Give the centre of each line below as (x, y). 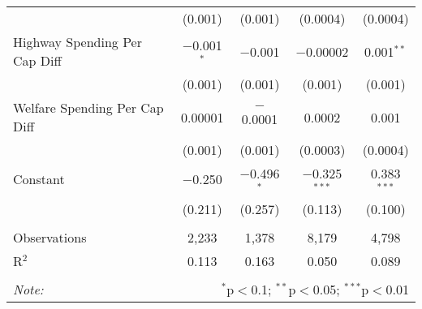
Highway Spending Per (78, 42)
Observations (50, 237)
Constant (39, 179)
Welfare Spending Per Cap (88, 107)
